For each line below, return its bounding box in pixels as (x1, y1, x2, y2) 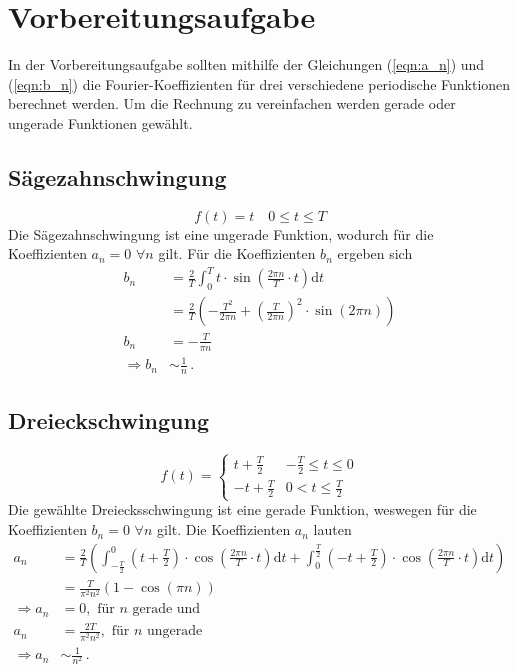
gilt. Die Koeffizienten (156, 519, 291, 540)
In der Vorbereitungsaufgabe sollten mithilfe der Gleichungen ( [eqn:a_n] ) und (8, 54, 485, 75)
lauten (313, 519, 352, 540)
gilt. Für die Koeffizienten (158, 243, 316, 264)
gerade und (132, 602, 201, 617)
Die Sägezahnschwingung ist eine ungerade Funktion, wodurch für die (8, 223, 434, 244)
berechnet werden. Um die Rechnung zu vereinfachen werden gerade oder (8, 93, 456, 114)
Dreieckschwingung (8, 405, 210, 436)
